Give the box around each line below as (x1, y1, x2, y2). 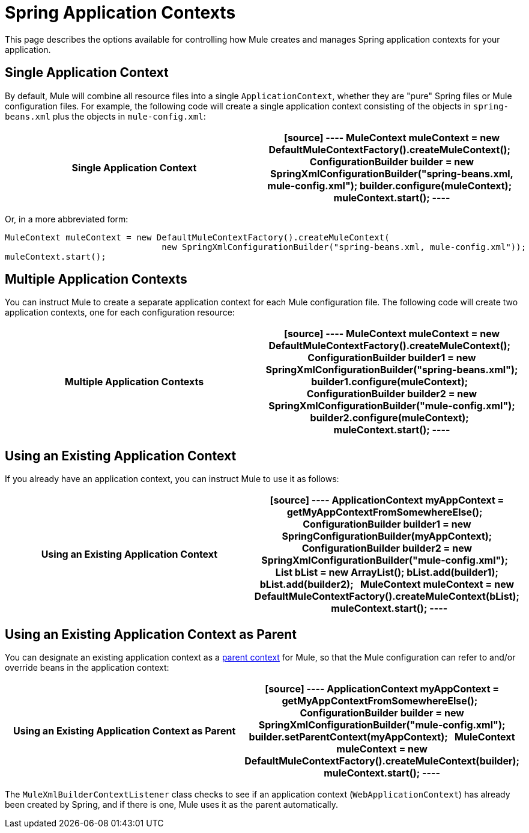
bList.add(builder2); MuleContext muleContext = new (259, 578, 515, 591)
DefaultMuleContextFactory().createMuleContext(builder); (244, 755, 519, 767)
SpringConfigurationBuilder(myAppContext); (282, 530, 492, 543)
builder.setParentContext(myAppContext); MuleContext (249, 731, 515, 743)
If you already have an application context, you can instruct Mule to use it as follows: (5, 474, 339, 484)
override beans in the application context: (5, 662, 169, 673)
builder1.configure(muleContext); (311, 376, 468, 388)
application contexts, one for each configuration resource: (5, 307, 235, 318)
